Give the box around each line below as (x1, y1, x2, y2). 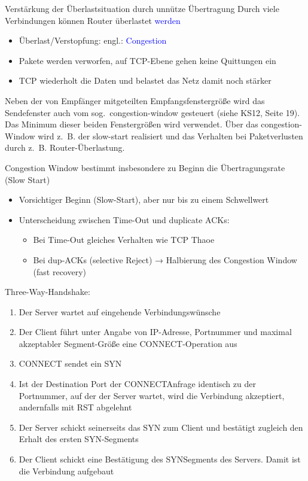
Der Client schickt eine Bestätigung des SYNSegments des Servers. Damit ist (19, 453, 301, 465)
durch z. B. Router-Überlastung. (5, 141, 125, 154)
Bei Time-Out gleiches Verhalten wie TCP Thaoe (33, 233, 215, 246)
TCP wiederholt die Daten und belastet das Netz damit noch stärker (19, 74, 272, 87)
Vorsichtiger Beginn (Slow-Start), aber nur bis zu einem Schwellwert (19, 193, 269, 206)
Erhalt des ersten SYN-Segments (19, 433, 139, 445)
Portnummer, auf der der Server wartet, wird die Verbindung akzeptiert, (19, 389, 285, 401)
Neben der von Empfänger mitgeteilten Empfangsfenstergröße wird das (5, 94, 265, 106)
